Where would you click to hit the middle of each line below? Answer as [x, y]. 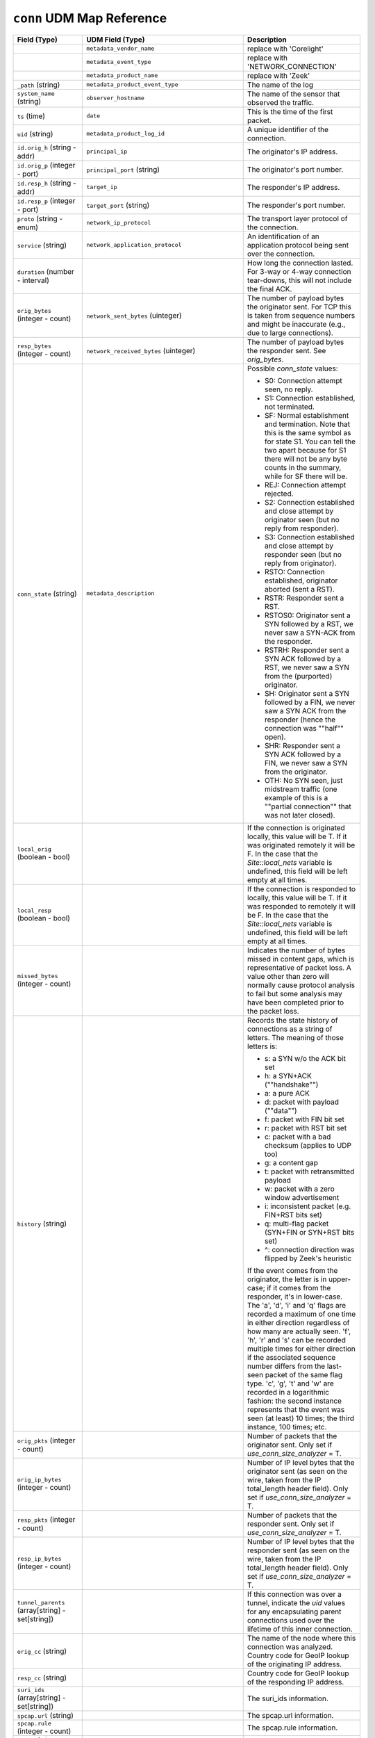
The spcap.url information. [290, 1715]
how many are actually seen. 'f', [299, 1331]
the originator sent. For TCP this [299, 307]
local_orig [34, 849]
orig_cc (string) [42, 1651]
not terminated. [290, 407]
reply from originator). [300, 563]
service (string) [42, 245]
